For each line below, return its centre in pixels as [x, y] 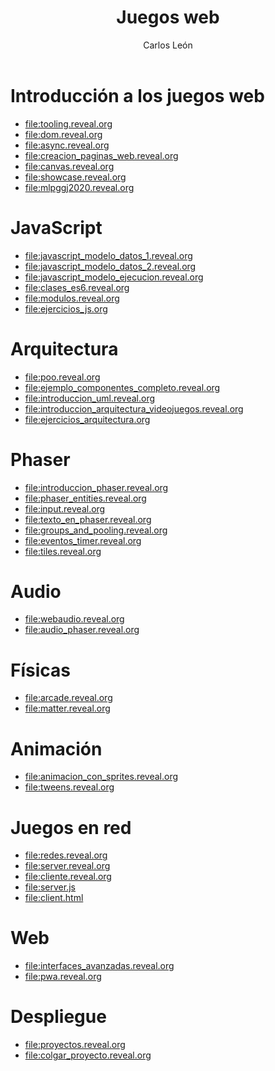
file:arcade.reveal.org [68, 698]
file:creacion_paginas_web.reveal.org [101, 155]
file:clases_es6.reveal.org [77, 287]
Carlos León [168, 45]
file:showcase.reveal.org [75, 177]
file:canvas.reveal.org [69, 166]
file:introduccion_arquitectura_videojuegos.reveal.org [134, 408]
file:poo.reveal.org [62, 377]
